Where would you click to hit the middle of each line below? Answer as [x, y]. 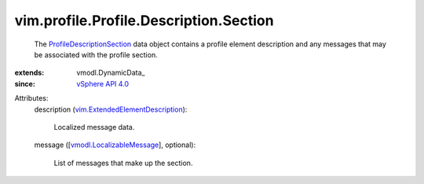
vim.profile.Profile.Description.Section [144, 20]
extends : [29, 73]
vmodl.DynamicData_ [111, 73]
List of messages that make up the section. [123, 163]
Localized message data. [94, 127]
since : [25, 83]
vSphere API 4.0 [103, 83]
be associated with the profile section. [96, 54]
